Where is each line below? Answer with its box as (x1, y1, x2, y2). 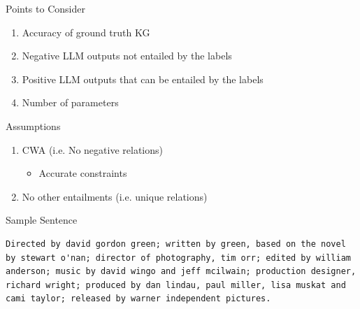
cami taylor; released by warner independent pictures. (6, 294, 271, 304)
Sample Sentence (6, 213, 78, 227)
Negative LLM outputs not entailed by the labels (22, 48, 232, 63)
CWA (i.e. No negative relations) (22, 142, 163, 157)
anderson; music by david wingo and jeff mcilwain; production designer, (6, 266, 357, 277)
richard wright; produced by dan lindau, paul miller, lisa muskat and (6, 280, 346, 290)
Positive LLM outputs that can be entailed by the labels (22, 71, 264, 86)
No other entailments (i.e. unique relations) (22, 189, 208, 203)
